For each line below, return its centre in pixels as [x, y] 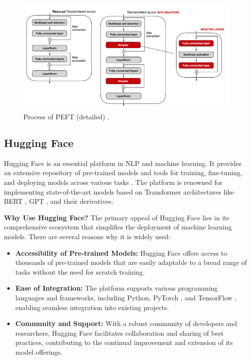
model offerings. [39, 352]
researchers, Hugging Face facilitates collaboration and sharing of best [119, 333]
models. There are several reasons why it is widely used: [87, 236]
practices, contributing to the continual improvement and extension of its [124, 342]
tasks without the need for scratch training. [80, 271]
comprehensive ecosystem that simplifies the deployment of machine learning [118, 227]
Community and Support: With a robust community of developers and [126, 323]
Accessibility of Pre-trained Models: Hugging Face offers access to [121, 253]
